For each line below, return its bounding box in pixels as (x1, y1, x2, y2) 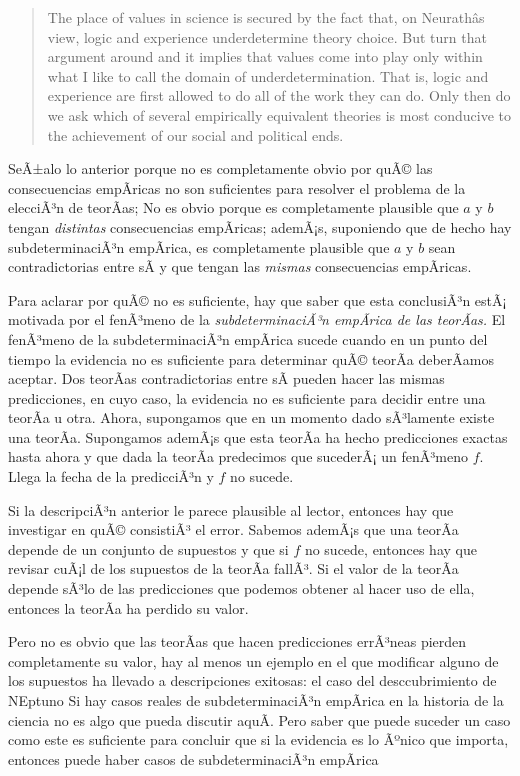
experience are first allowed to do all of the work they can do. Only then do (47, 85, 511, 106)
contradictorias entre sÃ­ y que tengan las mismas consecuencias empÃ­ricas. (8, 256, 472, 277)
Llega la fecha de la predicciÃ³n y (8, 466, 214, 487)
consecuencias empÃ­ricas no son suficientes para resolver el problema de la (8, 177, 466, 198)
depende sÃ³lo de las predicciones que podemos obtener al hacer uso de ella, (8, 578, 475, 599)
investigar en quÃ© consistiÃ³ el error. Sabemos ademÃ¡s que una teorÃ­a (8, 519, 459, 540)
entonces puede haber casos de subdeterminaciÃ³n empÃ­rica (8, 748, 379, 769)
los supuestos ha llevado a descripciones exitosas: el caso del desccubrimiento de (8, 670, 497, 691)
